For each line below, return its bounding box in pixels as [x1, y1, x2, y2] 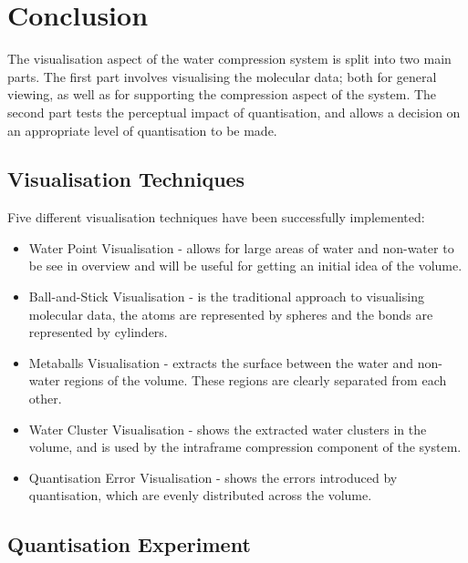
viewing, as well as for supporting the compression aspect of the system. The [7, 85, 437, 104]
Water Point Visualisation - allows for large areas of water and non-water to [28, 238, 454, 257]
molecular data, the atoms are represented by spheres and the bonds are [28, 304, 433, 323]
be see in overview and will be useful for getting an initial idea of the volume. [28, 256, 463, 275]
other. [28, 389, 62, 408]
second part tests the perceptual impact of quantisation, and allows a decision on [7, 102, 461, 121]
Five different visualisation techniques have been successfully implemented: [7, 208, 425, 227]
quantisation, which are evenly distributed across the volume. [28, 486, 372, 505]
